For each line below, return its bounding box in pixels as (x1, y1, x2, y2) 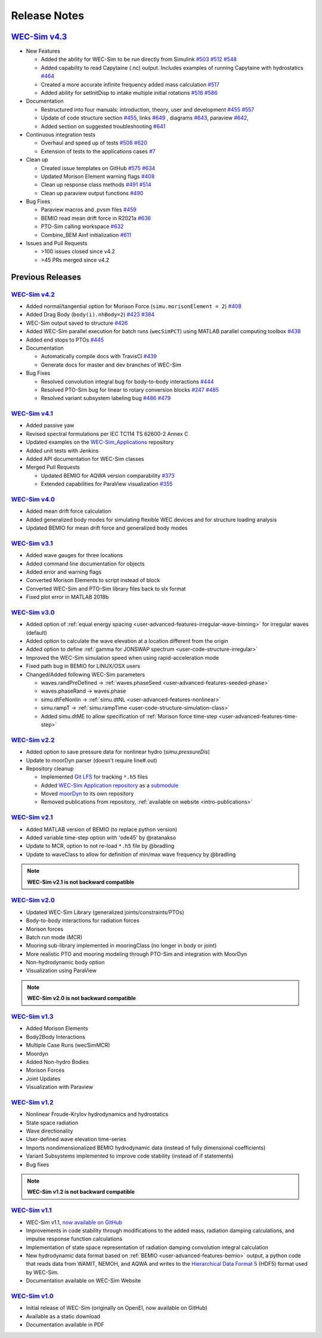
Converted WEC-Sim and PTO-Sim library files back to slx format (26, 585, 186, 592)
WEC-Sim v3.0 (11, 608, 55, 616)
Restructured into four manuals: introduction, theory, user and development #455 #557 (41, 106, 255, 113)
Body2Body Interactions (26, 1033, 86, 1040)
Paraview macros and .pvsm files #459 (41, 206, 137, 213)
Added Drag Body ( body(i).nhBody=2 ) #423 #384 (26, 311, 155, 318)
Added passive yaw (26, 422, 75, 429)
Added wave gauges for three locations (26, 552, 123, 559)
